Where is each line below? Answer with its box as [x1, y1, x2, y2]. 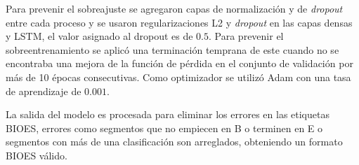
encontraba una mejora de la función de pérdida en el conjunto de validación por [6, 56, 353, 71]
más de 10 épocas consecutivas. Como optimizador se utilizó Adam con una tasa [6, 69, 351, 84]
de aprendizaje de [6, 83, 81, 98]
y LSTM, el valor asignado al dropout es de [6, 29, 193, 43]
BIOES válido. [6, 148, 67, 162]
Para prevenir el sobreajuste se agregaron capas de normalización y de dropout [6, 1, 343, 15]
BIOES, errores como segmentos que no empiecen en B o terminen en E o [6, 120, 323, 135]
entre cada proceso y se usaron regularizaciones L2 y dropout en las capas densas [6, 15, 353, 29]
